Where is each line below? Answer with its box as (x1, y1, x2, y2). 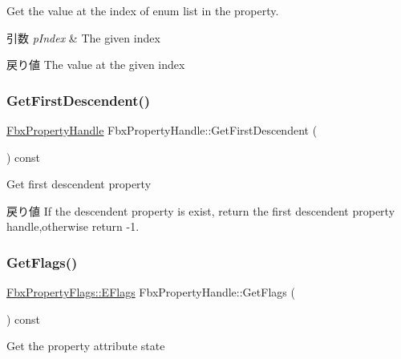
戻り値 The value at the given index (6, 56, 185, 73)
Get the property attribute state (6, 337, 165, 354)
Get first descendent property (6, 175, 152, 192)
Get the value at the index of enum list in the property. (6, 2, 279, 18)
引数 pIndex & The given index (6, 29, 160, 46)
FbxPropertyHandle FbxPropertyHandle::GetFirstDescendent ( (6, 122, 318, 138)
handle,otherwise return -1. (6, 218, 140, 235)
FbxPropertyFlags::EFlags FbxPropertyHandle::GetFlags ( (6, 284, 295, 301)
